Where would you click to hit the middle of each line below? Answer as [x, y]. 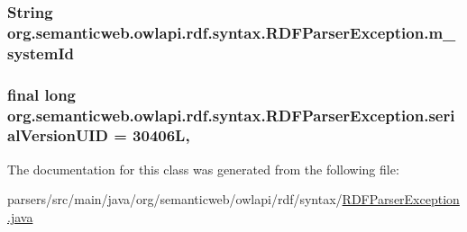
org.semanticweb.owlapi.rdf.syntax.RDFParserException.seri [231, 115]
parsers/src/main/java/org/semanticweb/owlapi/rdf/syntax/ [175, 199]
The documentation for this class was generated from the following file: [203, 169]
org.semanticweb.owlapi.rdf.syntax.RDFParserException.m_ [232, 32]
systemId [41, 53]
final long [42, 94]
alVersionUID [58, 135]
